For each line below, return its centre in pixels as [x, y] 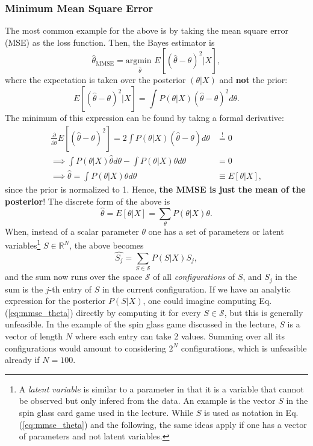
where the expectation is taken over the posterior [95, 80]
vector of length [34, 336]
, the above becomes [107, 245]
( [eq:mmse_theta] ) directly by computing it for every [103, 312]
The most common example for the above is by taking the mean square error [147, 30]
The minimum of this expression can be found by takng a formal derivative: [144, 117]
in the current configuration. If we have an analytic [196, 289]
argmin [138, 61]
